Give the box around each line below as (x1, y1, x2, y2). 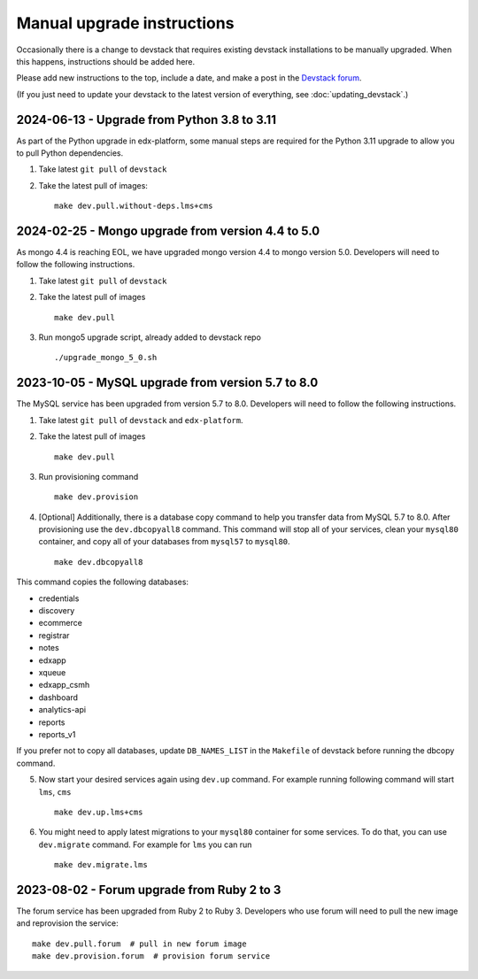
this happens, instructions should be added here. (16, 56, 196, 66)
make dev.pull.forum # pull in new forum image (32, 938, 247, 949)
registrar (38, 629, 70, 641)
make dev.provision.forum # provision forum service (32, 952, 270, 961)
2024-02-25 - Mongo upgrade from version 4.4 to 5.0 (16, 224, 320, 238)
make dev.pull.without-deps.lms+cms (54, 201, 213, 212)
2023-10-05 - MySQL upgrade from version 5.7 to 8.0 (16, 375, 319, 390)
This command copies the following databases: (16, 576, 189, 588)
